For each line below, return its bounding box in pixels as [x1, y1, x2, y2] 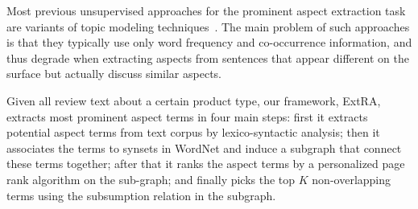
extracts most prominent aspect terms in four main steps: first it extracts [6, 108, 368, 125]
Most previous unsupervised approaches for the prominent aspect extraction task [6, 2, 406, 18]
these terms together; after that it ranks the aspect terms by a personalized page [6, 155, 405, 172]
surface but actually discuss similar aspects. [6, 65, 221, 82]
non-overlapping [312, 170, 391, 187]
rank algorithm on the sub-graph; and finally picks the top [6, 170, 296, 187]
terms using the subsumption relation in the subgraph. [6, 186, 276, 203]
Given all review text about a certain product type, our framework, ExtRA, [6, 92, 381, 109]
